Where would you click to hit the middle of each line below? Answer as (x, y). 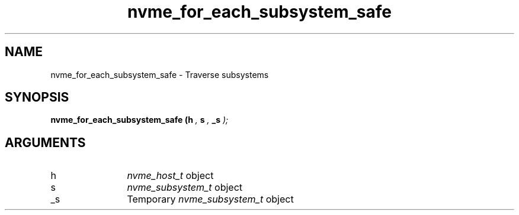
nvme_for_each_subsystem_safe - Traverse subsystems (160, 74)
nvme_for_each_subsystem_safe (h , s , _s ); (140, 120)
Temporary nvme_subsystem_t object (210, 199)
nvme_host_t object (170, 176)
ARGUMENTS (45, 142)
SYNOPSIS (37, 97)
